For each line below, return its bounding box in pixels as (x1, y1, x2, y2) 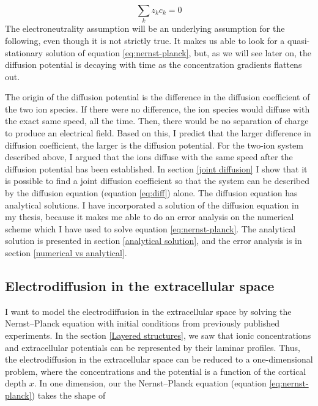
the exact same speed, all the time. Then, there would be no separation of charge (5, 114, 309, 127)
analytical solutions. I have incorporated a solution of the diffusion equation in (5, 198, 299, 211)
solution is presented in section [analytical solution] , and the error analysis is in (5, 234, 302, 247)
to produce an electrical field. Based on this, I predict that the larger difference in (5, 127, 311, 139)
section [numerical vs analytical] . (5, 246, 127, 259)
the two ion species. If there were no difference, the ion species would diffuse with (5, 102, 310, 115)
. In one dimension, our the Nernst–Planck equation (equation (34, 377, 267, 389)
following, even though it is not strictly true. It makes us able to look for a (5, 34, 285, 46)
